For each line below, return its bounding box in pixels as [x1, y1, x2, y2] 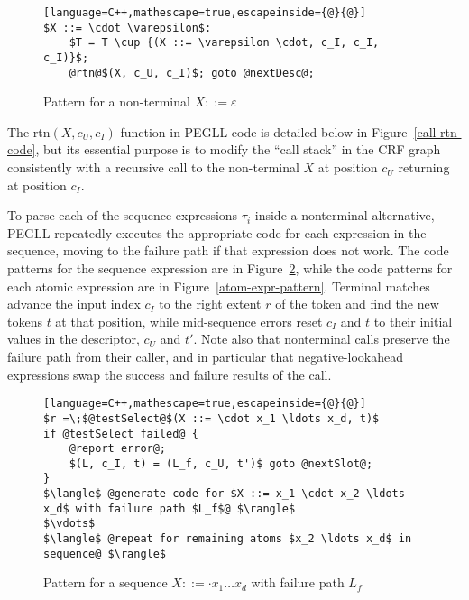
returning [398, 158, 450, 177]
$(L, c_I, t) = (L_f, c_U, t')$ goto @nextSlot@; [69, 457, 373, 470]
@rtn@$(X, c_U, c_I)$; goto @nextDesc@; [69, 66, 315, 79]
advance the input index [7, 294, 141, 313]
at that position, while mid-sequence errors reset [55, 311, 323, 330]
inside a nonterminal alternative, [254, 206, 435, 225]
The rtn [7, 122, 51, 141]
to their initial [373, 311, 453, 330]
